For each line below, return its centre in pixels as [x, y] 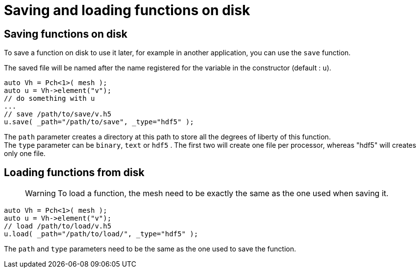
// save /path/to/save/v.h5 [58, 114]
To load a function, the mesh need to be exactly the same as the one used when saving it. [223, 193]
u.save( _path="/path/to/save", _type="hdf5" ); [99, 122]
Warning [40, 193]
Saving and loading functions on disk [127, 10]
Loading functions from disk [74, 172]
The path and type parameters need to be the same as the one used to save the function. [150, 249]
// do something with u [49, 99]
